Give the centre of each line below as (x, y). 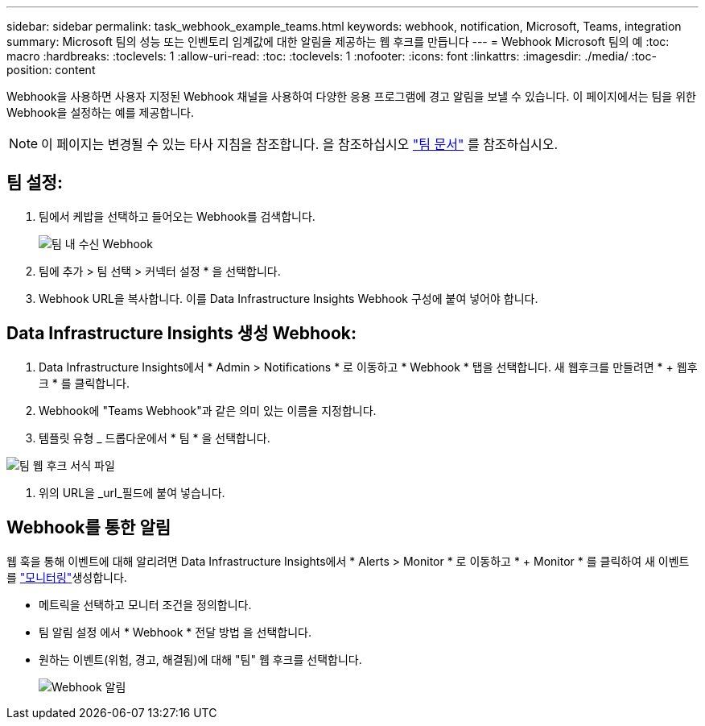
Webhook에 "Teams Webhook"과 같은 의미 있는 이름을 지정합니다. (208, 410)
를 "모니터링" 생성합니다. (67, 577)
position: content (51, 70)
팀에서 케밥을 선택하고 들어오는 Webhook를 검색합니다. (177, 216)
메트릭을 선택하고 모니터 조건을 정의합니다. (145, 604)
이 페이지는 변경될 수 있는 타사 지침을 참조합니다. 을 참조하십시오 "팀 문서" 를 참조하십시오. (300, 144)
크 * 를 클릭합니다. (85, 383)
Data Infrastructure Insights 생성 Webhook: (181, 334)
